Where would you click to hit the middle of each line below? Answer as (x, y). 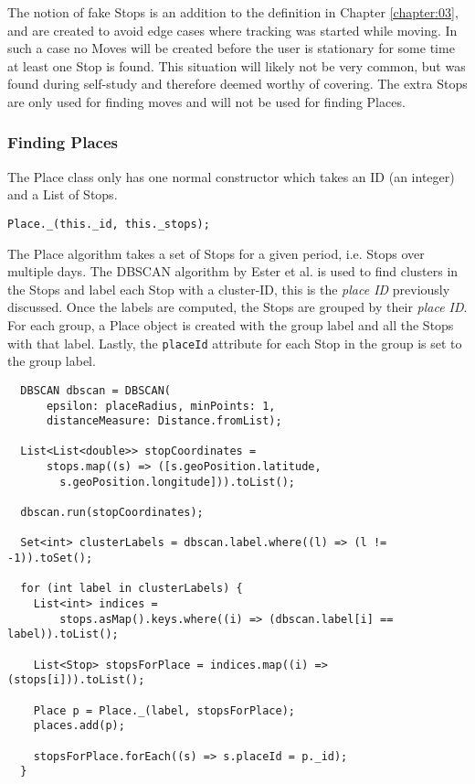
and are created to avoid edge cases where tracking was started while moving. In (232, 30)
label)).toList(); (63, 634)
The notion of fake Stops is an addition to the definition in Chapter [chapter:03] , (233, 12)
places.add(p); (79, 726)
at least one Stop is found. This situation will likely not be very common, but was (237, 65)
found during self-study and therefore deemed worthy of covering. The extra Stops (237, 84)
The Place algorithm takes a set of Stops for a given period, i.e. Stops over (216, 253)
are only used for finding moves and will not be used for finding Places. (206, 101)
